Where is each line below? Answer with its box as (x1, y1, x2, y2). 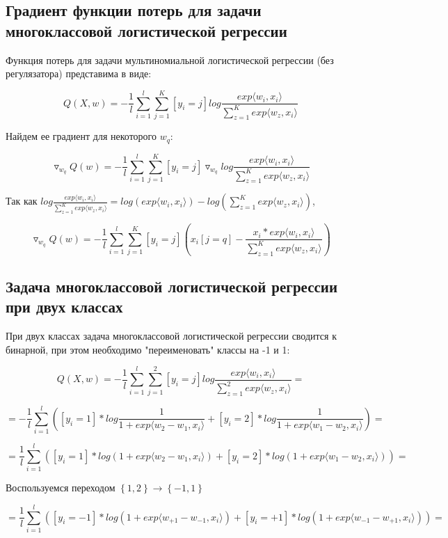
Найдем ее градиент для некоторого (6, 129, 157, 143)
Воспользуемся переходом (6, 480, 115, 495)
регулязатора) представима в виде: (6, 66, 152, 81)
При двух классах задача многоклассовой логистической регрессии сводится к (6, 329, 337, 343)
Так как (6, 193, 38, 208)
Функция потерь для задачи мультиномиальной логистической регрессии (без (6, 52, 334, 67)
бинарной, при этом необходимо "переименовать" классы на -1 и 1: (6, 342, 290, 356)
